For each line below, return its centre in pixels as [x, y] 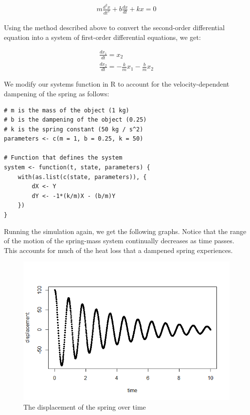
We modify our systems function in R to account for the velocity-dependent [117, 84]
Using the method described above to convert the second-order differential [114, 27]
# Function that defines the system [63, 158]
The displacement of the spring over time [85, 406]
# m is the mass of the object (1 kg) [67, 110]
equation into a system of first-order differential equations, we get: [102, 37]
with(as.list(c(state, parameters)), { [82, 177]
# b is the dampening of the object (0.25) [75, 120]
